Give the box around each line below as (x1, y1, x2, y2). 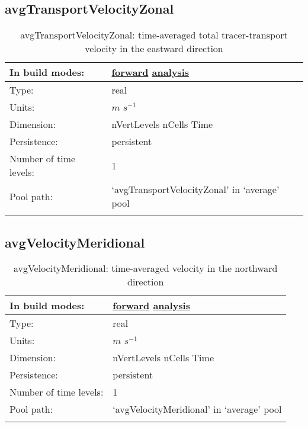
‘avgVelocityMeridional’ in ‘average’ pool (113, 402, 282, 416)
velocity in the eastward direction (85, 41, 223, 56)
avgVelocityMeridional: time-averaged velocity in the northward (13, 261, 278, 275)
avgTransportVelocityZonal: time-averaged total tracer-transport (20, 28, 288, 42)
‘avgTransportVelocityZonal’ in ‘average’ (111, 182, 280, 197)
